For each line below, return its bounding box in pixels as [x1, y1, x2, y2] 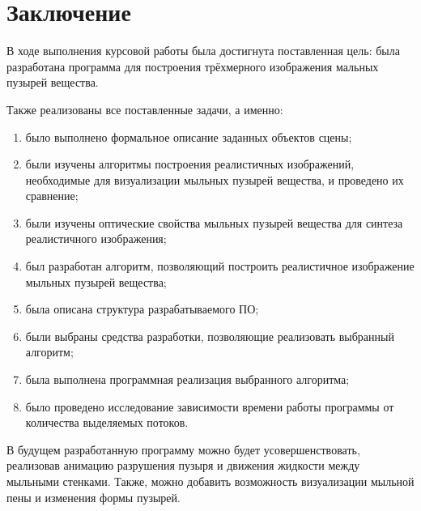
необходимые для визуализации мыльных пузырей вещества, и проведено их [25, 171, 404, 188]
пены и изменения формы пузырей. [6, 488, 181, 505]
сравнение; [25, 187, 79, 204]
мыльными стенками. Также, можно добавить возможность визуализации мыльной [6, 473, 415, 489]
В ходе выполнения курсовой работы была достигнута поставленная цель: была [6, 42, 400, 59]
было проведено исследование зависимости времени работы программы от [25, 398, 394, 415]
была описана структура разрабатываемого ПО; [25, 300, 259, 317]
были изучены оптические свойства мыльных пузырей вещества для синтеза [25, 214, 403, 231]
